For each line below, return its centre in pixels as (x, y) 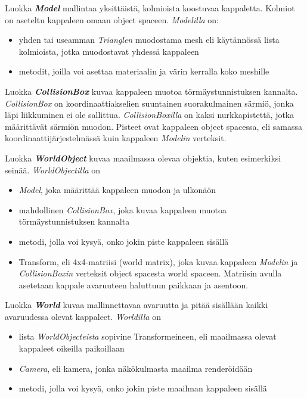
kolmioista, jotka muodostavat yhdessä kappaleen (109, 51)
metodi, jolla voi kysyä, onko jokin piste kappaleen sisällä (124, 241)
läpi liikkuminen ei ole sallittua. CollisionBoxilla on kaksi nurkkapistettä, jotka (150, 115)
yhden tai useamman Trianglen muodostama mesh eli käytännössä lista (149, 40)
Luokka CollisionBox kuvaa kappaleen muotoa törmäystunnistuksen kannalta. (151, 91)
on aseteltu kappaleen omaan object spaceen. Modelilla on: (112, 19)
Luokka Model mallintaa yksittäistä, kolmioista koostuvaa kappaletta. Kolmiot (150, 8)
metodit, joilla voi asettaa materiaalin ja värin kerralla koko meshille (144, 71)
